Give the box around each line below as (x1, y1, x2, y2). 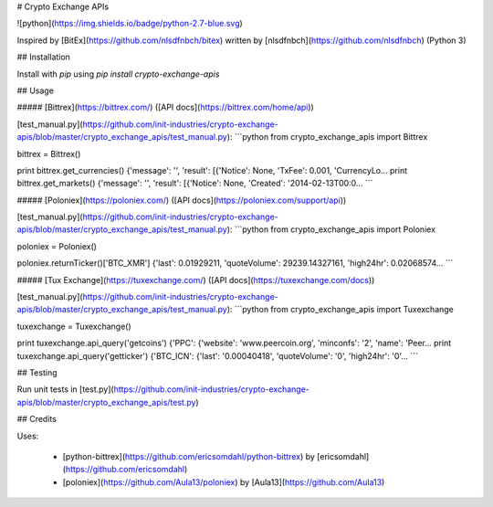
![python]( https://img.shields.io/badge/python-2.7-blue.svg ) (16, 18, 244, 29)
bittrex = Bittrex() (16, 148, 81, 159)
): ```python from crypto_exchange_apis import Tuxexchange (226, 304, 454, 315)
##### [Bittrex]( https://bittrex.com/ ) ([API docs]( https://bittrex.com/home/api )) (16, 101, 314, 113)
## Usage (16, 85, 55, 96)
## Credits (16, 414, 57, 425)
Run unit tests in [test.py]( (16, 384, 114, 395)
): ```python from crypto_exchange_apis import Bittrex (226, 132, 428, 143)
